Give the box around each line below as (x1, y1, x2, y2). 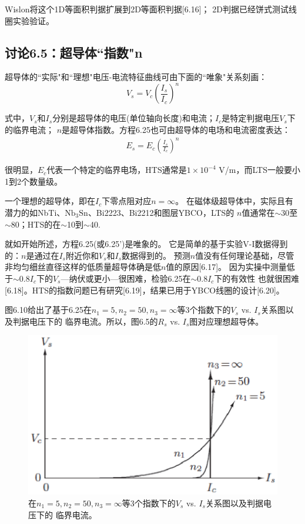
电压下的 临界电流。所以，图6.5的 (29, 315, 158, 327)
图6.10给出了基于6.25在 (5, 303, 92, 316)
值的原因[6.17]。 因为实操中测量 (166, 261, 287, 273)
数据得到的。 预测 (122, 249, 190, 261)
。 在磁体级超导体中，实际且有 (175, 195, 293, 207)
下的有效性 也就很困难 (214, 272, 300, 284)
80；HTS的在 (11, 218, 61, 230)
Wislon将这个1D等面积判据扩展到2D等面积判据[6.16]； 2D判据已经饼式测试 (5, 3, 289, 15)
